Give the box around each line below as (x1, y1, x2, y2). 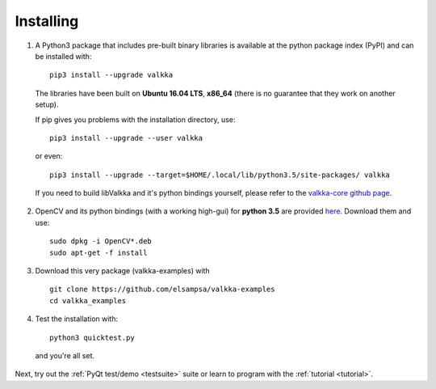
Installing (15, 12, 79, 30)
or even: (35, 151, 63, 161)
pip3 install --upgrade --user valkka (49, 133, 203, 142)
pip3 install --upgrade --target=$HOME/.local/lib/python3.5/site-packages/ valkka (49, 170, 391, 180)
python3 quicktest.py (49, 332, 135, 342)
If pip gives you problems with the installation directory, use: (35, 114, 236, 125)
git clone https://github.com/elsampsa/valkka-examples (49, 285, 275, 294)
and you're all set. (35, 350, 94, 360)
